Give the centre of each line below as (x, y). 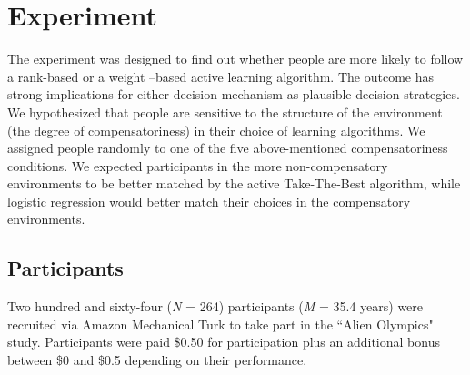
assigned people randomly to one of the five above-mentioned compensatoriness (228, 148)
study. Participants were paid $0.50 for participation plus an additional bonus (224, 342)
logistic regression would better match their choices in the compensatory (209, 201)
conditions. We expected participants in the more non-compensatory (198, 165)
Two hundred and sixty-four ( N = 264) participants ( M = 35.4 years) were (215, 306)
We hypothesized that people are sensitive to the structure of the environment (225, 111)
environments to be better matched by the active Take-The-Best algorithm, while (234, 183)
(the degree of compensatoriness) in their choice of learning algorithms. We (216, 130)
